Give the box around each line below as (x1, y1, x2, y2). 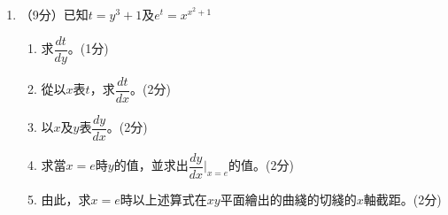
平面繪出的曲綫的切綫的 (220, 189, 357, 208)
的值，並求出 (113, 156, 189, 174)
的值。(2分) (228, 156, 294, 174)
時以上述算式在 (120, 189, 207, 208)
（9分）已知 (19, 5, 89, 23)
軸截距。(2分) (363, 189, 442, 208)
